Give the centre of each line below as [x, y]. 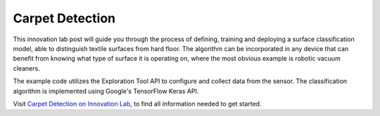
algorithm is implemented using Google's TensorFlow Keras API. [106, 91]
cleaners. [26, 68]
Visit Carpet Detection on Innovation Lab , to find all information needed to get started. [137, 103]
